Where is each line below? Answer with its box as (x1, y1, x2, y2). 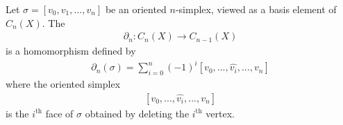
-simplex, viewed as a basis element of (175, 2, 337, 16)
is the (6, 106, 29, 120)
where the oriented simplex (6, 77, 121, 91)
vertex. (206, 106, 235, 120)
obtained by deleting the (85, 106, 190, 120)
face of (45, 106, 74, 120)
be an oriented (105, 2, 167, 16)
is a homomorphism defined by (6, 44, 136, 58)
